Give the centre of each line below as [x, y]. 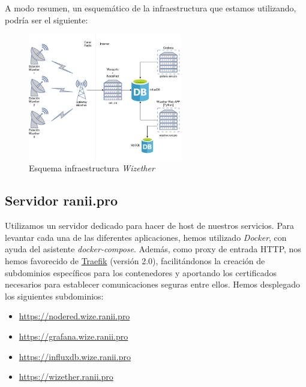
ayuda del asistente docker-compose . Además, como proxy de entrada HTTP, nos [153, 249]
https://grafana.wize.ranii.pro [73, 336]
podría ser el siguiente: [46, 19]
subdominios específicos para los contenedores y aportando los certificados [141, 272]
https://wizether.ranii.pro [66, 377]
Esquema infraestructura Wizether [92, 168]
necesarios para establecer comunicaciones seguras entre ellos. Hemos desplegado [152, 284]
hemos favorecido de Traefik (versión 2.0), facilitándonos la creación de [135, 260]
